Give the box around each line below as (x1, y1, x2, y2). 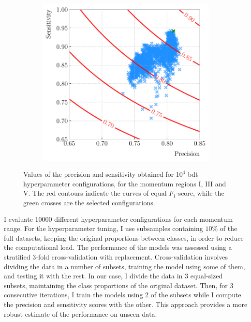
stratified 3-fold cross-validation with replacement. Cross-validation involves (4, 251, 228, 261)
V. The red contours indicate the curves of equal (23, 188, 167, 198)
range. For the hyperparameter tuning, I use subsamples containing (4, 223, 203, 233)
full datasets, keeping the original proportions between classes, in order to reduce (4, 232, 244, 243)
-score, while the (176, 188, 224, 198)
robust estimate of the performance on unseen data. (4, 308, 157, 319)
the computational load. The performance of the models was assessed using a (4, 242, 232, 252)
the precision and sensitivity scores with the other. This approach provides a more (4, 299, 248, 309)
